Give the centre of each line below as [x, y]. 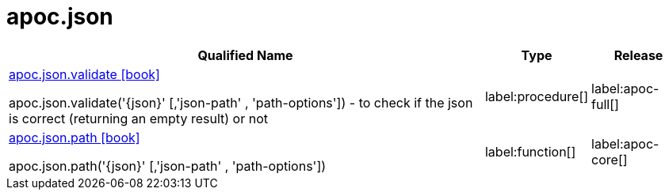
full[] [605, 104]
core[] [610, 159]
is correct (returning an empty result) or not [138, 118]
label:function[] [530, 151]
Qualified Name [245, 55]
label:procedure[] [537, 96]
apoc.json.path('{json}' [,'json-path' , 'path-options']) [168, 166]
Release [638, 55]
